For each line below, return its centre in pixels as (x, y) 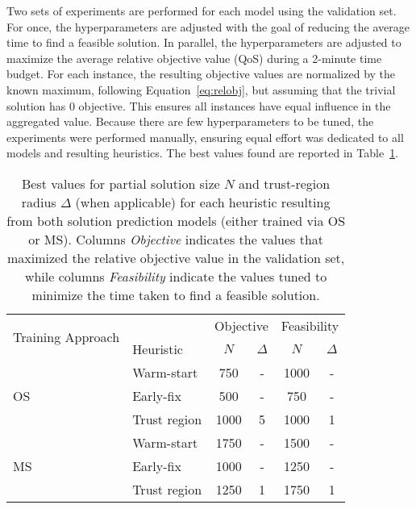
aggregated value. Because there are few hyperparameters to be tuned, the (190, 121)
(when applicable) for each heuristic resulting (203, 202)
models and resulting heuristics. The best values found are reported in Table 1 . (203, 153)
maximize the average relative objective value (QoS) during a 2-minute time (194, 58)
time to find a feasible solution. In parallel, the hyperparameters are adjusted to (204, 42)
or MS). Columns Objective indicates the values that (176, 239)
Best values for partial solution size (121, 183)
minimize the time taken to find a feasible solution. (176, 294)
